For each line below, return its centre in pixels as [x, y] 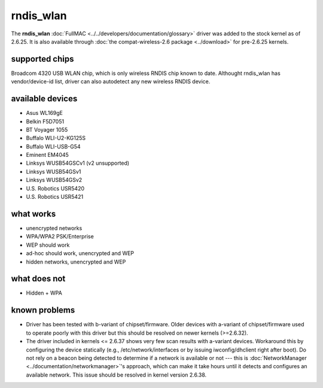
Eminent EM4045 [47, 155]
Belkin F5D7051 [45, 121]
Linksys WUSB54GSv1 [54, 171]
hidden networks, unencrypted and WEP [76, 262]
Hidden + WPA [44, 293]
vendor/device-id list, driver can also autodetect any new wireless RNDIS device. [111, 81]
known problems [43, 310]
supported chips [42, 59]
